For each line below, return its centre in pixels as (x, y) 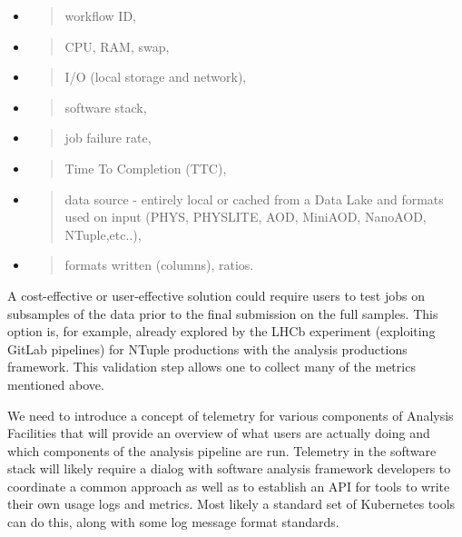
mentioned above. (56, 384)
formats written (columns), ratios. (159, 265)
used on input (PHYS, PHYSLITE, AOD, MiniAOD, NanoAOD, (246, 217)
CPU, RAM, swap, (117, 46)
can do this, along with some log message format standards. (173, 522)
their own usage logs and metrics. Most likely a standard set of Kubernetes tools (231, 504)
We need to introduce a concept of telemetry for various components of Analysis (231, 415)
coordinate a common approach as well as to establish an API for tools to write (229, 486)
